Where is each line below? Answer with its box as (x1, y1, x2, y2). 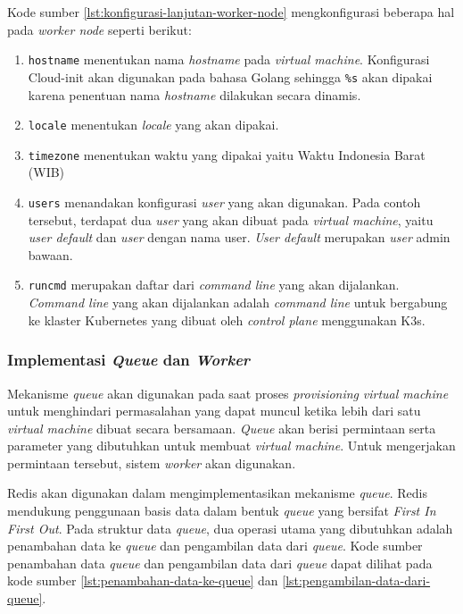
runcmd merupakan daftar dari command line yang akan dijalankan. (28, 275, 400, 294)
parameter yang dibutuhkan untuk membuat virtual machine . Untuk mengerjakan (7, 436, 456, 455)
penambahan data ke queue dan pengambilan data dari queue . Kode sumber (7, 536, 423, 555)
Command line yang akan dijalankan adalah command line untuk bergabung (28, 293, 448, 312)
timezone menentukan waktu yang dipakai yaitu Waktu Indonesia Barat (28, 145, 426, 164)
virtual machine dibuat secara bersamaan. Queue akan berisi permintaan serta (7, 418, 436, 437)
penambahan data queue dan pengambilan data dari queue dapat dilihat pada (7, 553, 433, 572)
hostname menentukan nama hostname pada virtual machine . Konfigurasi (28, 50, 430, 69)
